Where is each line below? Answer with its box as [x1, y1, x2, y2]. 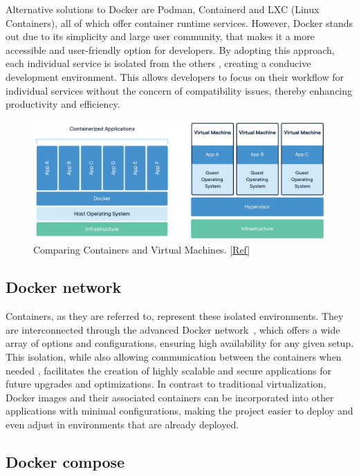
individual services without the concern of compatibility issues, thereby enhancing [6, 83, 353, 97]
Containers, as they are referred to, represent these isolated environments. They [6, 309, 344, 323]
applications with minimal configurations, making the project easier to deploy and [6, 403, 353, 418]
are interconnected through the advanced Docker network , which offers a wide [6, 322, 340, 336]
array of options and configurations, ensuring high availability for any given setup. [6, 336, 354, 350]
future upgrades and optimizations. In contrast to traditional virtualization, [6, 377, 326, 391]
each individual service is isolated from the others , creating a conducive [6, 56, 311, 70]
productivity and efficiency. [6, 97, 120, 111]
